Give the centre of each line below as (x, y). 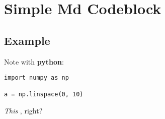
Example (27, 40)
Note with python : (34, 61)
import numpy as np (36, 78)
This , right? (23, 111)
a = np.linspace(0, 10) (44, 95)
